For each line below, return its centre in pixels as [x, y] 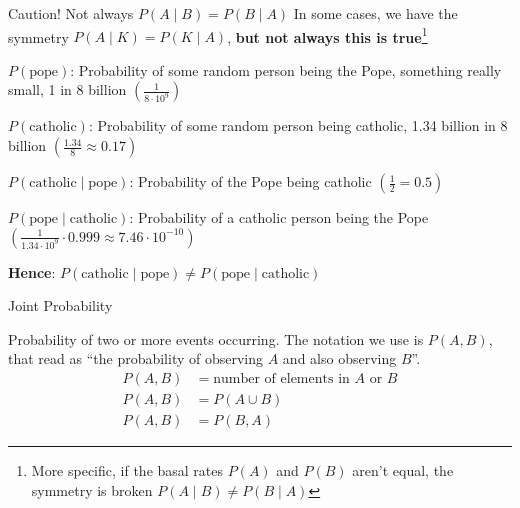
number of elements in [281, 379]
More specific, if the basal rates [127, 470]
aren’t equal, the [403, 470]
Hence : [32, 271]
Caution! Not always [71, 13]
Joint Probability [60, 305]
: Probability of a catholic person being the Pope [279, 217]
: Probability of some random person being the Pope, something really [286, 69]
